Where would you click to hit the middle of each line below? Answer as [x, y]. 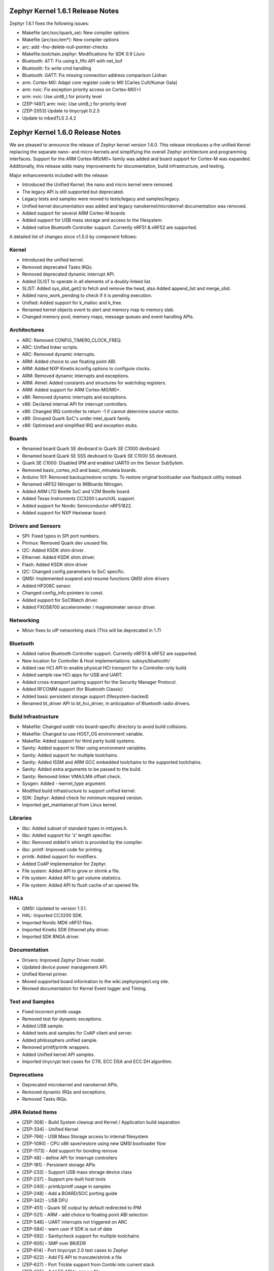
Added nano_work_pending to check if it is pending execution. [87, 295]
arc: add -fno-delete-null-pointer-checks [65, 47]
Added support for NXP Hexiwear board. [64, 512]
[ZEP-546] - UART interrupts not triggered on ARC [75, 1222]
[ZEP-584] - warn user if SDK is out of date [67, 1229]
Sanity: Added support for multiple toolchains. [70, 755]
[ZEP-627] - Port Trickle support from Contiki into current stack [88, 1264]
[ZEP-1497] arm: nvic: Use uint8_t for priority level [74, 104]
